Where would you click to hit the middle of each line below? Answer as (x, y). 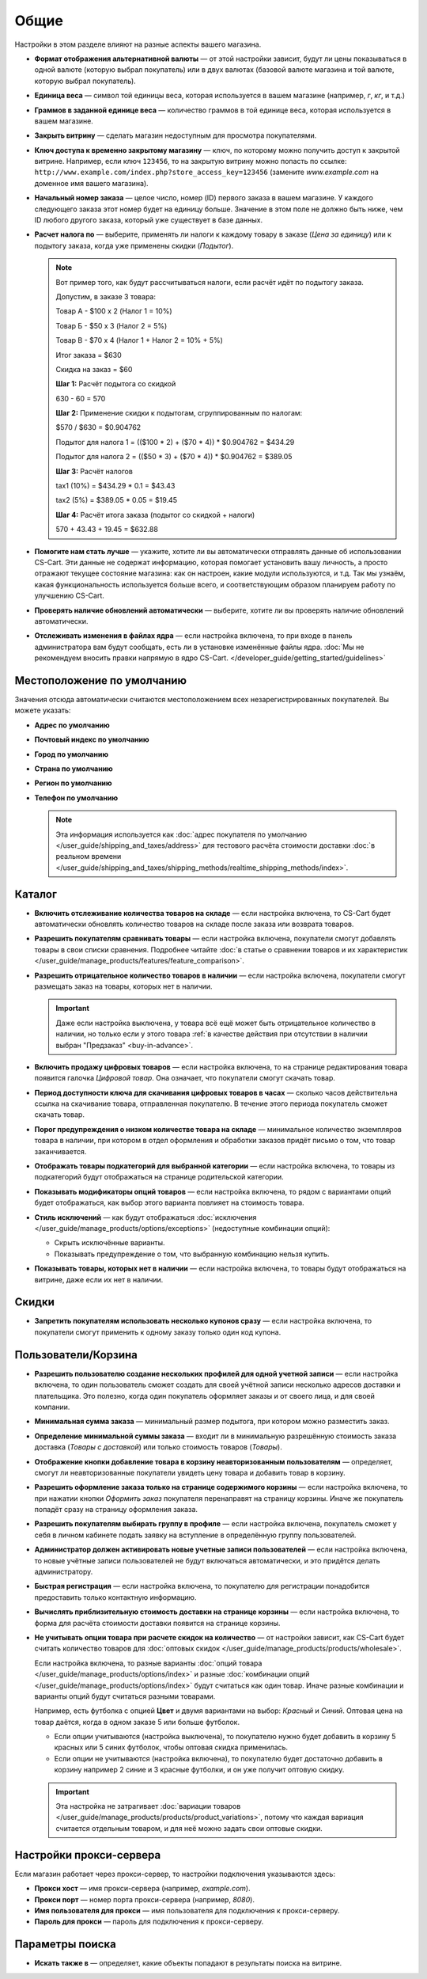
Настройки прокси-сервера (88, 1855)
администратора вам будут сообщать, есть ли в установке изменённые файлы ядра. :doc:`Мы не (199, 647)
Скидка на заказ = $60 (94, 369)
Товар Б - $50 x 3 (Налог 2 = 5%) (111, 325)
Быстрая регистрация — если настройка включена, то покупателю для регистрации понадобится (202, 1586)
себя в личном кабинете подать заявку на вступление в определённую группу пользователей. (195, 1535)
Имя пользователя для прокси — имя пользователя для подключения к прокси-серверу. (187, 1910)
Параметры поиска (65, 1945)
